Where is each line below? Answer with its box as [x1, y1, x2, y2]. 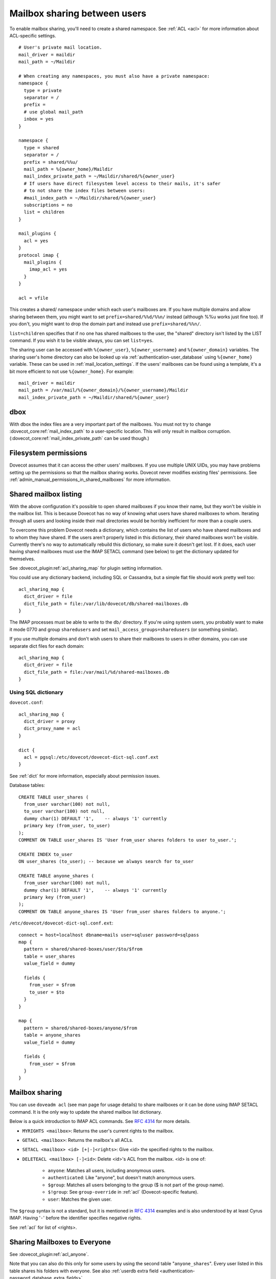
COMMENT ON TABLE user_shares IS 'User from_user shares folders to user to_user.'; [18, 837, 237, 843]
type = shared [24, 145, 59, 150]
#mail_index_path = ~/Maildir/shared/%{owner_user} [24, 195, 156, 201]
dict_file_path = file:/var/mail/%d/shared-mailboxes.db [24, 669, 170, 675]
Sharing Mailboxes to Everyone [9, 1238, 111, 1246]
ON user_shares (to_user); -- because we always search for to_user [18, 858, 194, 865]
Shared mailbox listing [9, 490, 82, 498]
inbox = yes [24, 116, 54, 122]
